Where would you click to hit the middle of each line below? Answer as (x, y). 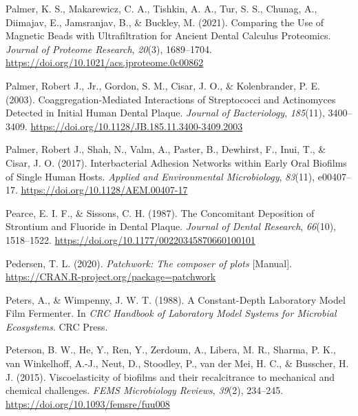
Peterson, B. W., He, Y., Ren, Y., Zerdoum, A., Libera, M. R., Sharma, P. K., (171, 350)
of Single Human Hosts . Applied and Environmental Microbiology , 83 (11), (160, 176)
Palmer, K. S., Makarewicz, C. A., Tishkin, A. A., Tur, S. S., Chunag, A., (161, 8)
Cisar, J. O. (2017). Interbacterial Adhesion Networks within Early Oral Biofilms (176, 162)
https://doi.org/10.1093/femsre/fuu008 (88, 403)
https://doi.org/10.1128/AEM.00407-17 (104, 190)
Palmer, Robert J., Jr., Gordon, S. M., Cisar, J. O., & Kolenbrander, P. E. (163, 85)
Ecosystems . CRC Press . (57, 326)
